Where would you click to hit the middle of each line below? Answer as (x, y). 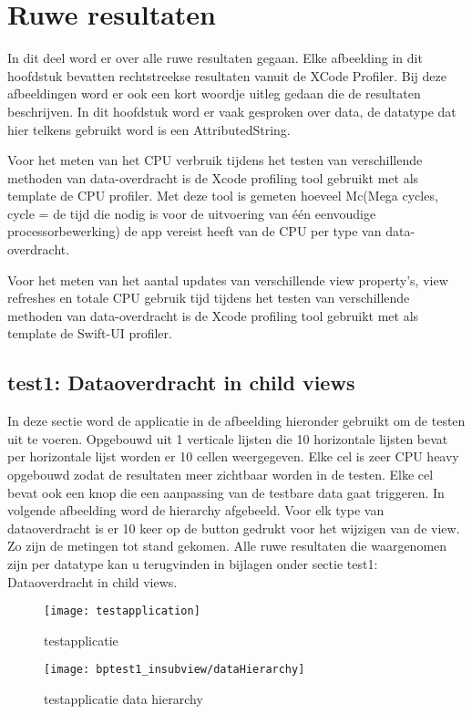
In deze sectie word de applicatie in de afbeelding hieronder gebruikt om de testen (236, 421)
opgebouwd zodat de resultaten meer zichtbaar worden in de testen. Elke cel (221, 475)
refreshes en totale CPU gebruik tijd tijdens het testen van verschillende (209, 298)
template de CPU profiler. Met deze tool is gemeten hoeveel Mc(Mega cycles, (223, 196)
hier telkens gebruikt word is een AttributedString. (149, 129)
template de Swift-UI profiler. (90, 333)
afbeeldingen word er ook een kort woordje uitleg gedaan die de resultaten (214, 93)
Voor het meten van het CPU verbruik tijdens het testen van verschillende (215, 160)
